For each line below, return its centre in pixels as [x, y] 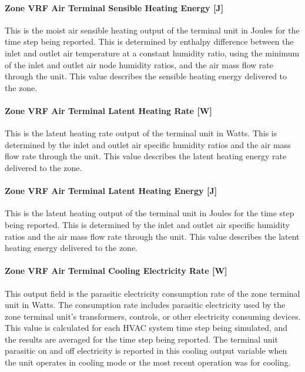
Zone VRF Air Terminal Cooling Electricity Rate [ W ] [116, 271]
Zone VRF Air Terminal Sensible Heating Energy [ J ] [114, 7]
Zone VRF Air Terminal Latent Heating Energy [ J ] [111, 191]
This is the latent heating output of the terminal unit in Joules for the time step [150, 213]
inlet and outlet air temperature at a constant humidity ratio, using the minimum [152, 53]
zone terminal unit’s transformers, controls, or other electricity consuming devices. [153, 316]
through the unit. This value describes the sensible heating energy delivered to [146, 76]
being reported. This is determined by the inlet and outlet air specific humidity [147, 224]
